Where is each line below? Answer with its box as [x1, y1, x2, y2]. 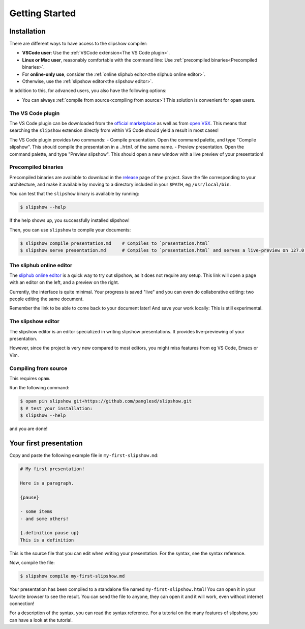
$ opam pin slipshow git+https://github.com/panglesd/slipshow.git [20, 398, 192, 404]
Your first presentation [9, 439, 83, 447]
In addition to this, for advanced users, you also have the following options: [9, 88, 167, 94]
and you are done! [9, 425, 48, 432]
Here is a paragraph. [20, 480, 74, 486]
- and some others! [20, 516, 69, 522]
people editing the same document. [9, 296, 84, 302]
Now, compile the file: [9, 560, 55, 566]
